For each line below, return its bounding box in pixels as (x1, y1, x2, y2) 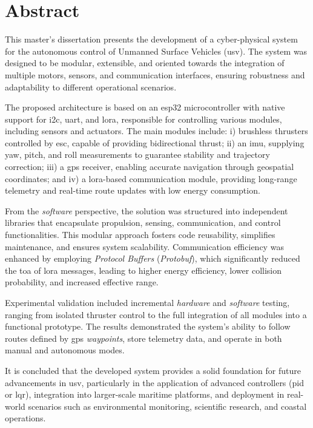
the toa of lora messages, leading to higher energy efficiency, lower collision (5, 263, 282, 276)
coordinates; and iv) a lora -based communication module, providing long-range (5, 172, 297, 185)
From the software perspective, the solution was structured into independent (5, 204, 288, 217)
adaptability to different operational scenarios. (5, 80, 177, 93)
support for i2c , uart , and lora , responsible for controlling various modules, (5, 112, 282, 125)
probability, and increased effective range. (5, 276, 159, 288)
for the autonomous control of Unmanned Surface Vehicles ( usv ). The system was (5, 44, 308, 57)
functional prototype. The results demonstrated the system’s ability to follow (5, 320, 291, 333)
